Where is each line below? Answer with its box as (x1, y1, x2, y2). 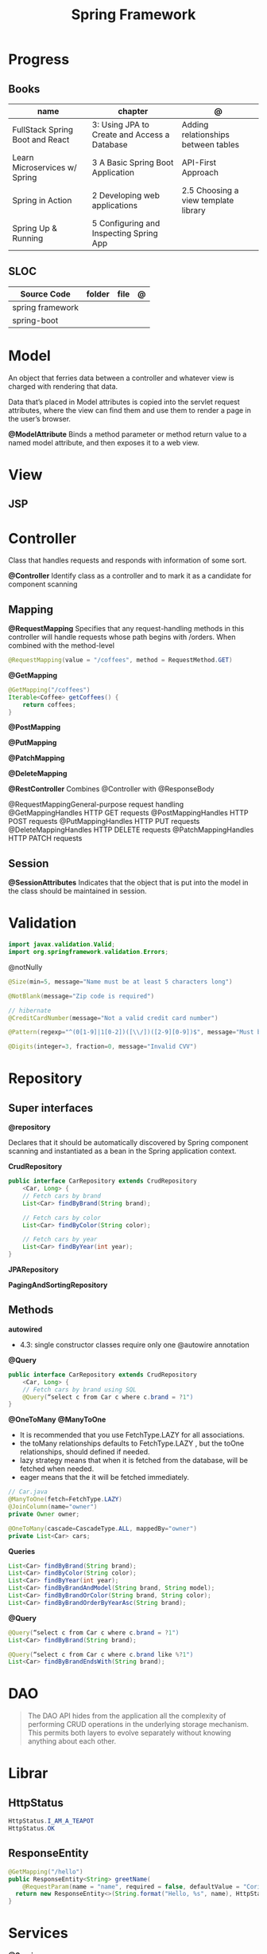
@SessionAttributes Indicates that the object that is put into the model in (8, 878, 249, 888)
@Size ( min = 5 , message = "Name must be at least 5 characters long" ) (8, 978, 233, 986)
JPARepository (8, 1265, 59, 1274)
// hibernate (8, 1006, 52, 1014)
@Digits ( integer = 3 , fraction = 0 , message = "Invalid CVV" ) (8, 1042, 197, 1051)
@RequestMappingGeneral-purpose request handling (8, 799, 184, 810)
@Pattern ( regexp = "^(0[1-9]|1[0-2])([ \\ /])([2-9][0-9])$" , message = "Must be (8, 1028, 265, 1037)
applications (91, 200, 137, 210)
